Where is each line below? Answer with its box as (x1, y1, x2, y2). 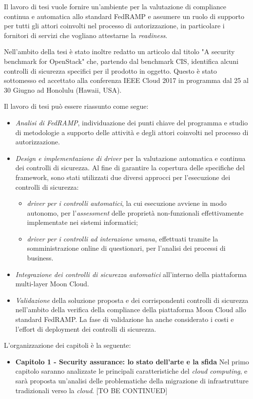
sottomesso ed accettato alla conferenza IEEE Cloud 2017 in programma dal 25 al (4, 75, 249, 85)
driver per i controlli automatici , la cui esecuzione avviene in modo (27, 198, 227, 208)
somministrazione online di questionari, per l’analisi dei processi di (27, 243, 226, 253)
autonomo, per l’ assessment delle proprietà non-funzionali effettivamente (27, 207, 244, 218)
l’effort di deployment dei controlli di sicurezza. (15, 323, 156, 334)
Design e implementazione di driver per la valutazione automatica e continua (15, 153, 246, 163)
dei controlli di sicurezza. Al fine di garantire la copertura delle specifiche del (15, 162, 245, 173)
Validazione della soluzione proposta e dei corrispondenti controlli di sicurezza (15, 295, 249, 305)
